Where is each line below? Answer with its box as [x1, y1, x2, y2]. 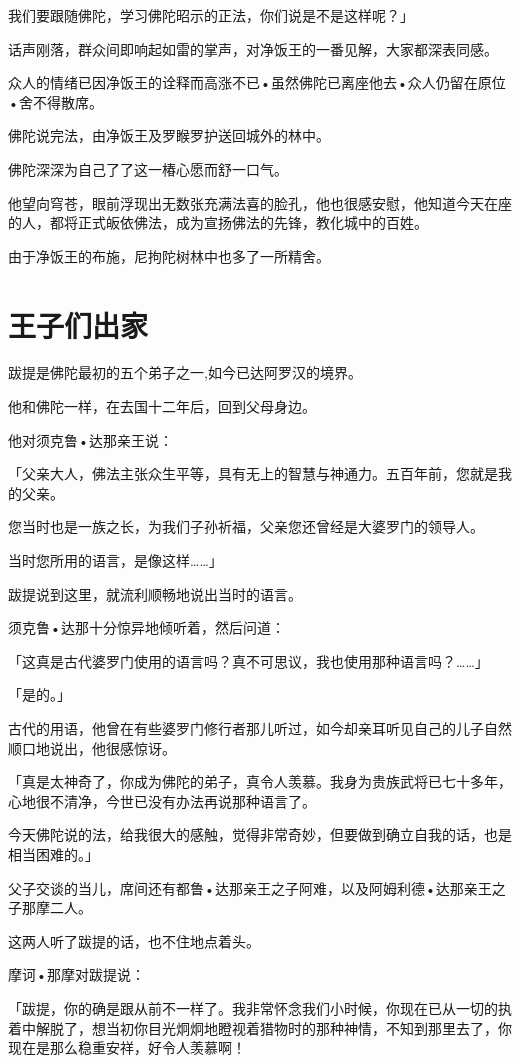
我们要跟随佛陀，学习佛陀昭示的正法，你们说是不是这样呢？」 [8, 5, 414, 25]
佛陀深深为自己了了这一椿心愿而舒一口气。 [8, 158, 288, 179]
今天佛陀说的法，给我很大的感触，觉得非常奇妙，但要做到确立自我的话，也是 [8, 824, 512, 845]
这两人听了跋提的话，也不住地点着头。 [8, 930, 260, 951]
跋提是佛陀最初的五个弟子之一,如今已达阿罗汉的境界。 [8, 362, 362, 383]
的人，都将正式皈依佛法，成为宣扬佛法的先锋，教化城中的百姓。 [8, 212, 428, 233]
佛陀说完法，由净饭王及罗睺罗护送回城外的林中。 [8, 125, 330, 146]
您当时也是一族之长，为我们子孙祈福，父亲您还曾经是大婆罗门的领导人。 [8, 516, 484, 537]
